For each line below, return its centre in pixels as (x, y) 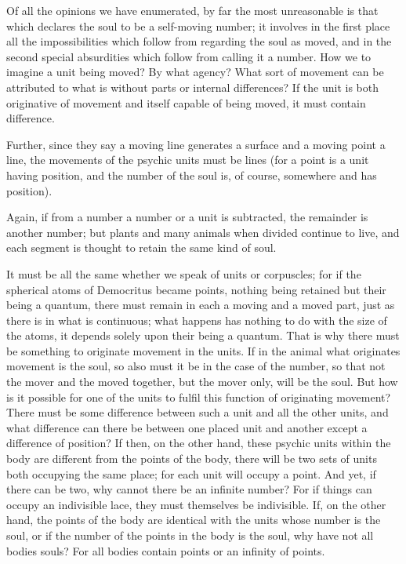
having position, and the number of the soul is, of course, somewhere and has (192, 175)
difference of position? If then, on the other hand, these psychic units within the (199, 443)
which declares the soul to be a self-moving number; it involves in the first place (198, 25)
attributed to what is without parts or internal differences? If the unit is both (192, 87)
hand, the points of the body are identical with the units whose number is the (194, 520)
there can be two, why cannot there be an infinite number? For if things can (189, 489)
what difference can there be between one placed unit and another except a (187, 427)
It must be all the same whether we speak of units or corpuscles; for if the (184, 273)
